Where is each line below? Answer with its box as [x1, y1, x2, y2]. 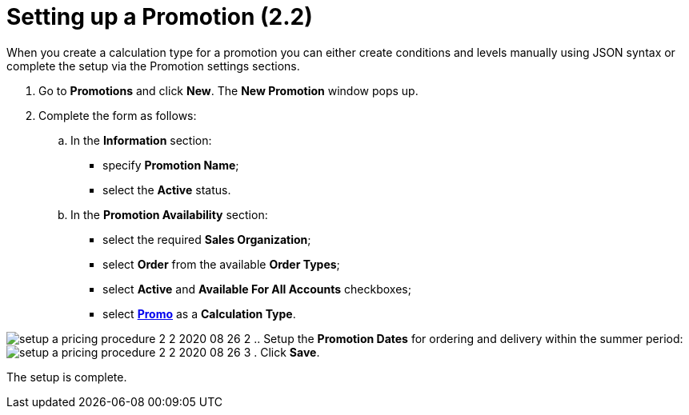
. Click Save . [254, 345, 320, 359]
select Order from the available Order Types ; [102, 257, 340, 271]
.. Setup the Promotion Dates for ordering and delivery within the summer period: [254, 331, 683, 345]
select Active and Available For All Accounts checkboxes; [102, 281, 411, 296]
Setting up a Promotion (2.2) [6, 3, 313, 30]
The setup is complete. [6, 369, 127, 384]
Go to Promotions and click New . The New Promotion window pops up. [38, 83, 419, 98]
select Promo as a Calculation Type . [102, 306, 296, 321]
